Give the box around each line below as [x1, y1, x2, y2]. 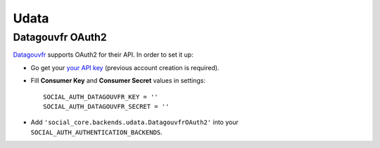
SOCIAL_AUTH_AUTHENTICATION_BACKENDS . [30, 128, 163, 136]
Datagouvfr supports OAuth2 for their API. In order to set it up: [13, 51, 194, 59]
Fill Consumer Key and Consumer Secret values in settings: [30, 76, 206, 85]
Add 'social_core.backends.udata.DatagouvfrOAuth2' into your [30, 118, 239, 126]
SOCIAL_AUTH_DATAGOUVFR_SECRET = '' [43, 102, 170, 110]
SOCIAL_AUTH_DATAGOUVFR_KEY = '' [43, 93, 158, 101]
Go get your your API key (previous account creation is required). [30, 63, 220, 72]
